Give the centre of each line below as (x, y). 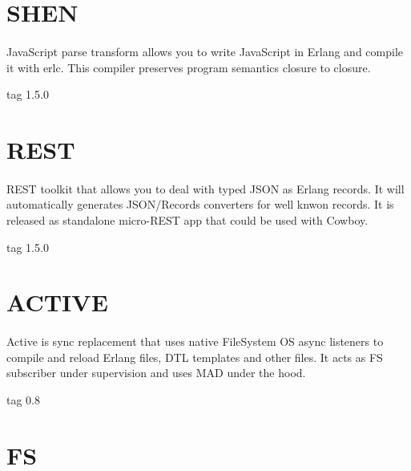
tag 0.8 (23, 399)
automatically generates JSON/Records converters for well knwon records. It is (200, 204)
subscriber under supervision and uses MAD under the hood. (156, 373)
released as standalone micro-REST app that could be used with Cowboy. (187, 219)
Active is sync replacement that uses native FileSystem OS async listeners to (195, 341)
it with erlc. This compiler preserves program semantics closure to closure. (189, 67)
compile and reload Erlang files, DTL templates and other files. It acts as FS (195, 357)
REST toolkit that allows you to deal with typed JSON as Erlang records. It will (205, 188)
